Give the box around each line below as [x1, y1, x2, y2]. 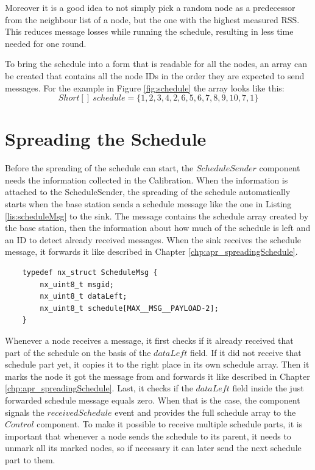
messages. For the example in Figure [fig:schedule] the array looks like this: [5, 81, 285, 94]
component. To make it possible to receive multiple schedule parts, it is [37, 418, 303, 430]
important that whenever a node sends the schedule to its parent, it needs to [5, 429, 291, 442]
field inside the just [232, 382, 304, 394]
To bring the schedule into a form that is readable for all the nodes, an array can [5, 57, 307, 70]
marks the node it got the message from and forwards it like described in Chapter [5, 369, 310, 382]
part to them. [5, 453, 55, 466]
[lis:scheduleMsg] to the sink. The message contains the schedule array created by [5, 209, 309, 222]
